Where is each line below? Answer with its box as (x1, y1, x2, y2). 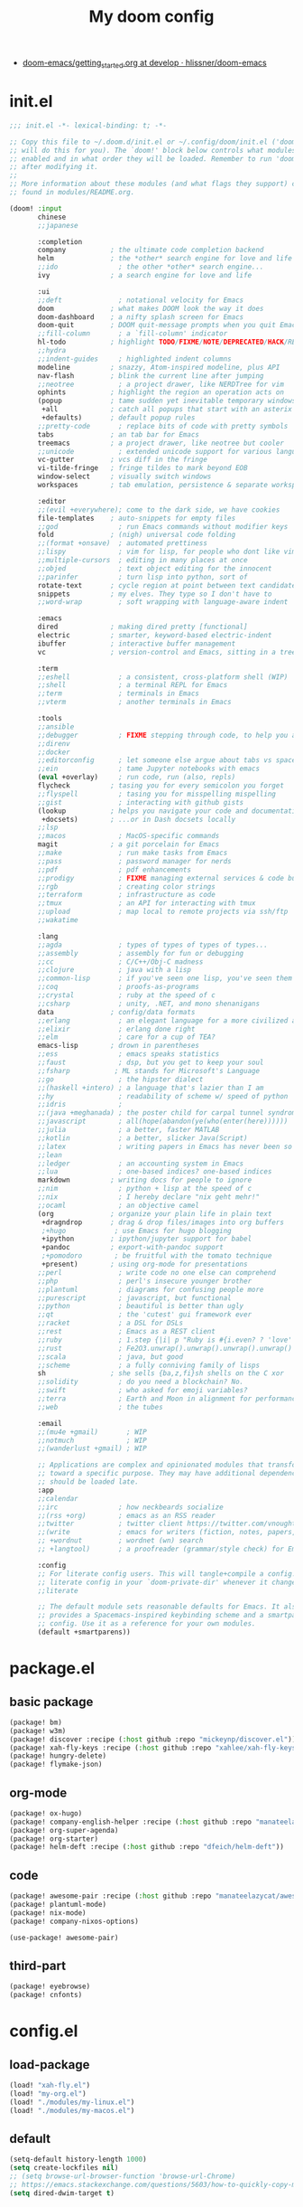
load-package (9, 2057, 90, 2072)
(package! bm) (9, 1718, 63, 1727)
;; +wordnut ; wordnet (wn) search (37, 1536, 204, 1545)
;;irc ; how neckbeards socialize (37, 1503, 224, 1512)
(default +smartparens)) (37, 1627, 131, 1637)
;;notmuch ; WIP (37, 1436, 147, 1445)
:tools (37, 714, 63, 723)
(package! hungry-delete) (9, 1751, 106, 1760)
